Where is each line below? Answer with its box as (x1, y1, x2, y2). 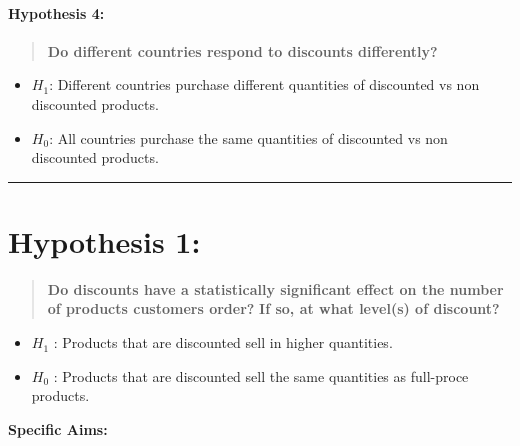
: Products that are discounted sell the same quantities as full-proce (53, 365, 469, 386)
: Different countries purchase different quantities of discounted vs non (49, 74, 480, 95)
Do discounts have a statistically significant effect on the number (47, 278, 504, 299)
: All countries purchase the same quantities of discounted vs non (49, 127, 448, 148)
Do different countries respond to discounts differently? (47, 40, 438, 61)
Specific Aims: (8, 418, 108, 439)
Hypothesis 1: (8, 220, 201, 261)
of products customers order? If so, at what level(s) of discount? (47, 298, 500, 319)
